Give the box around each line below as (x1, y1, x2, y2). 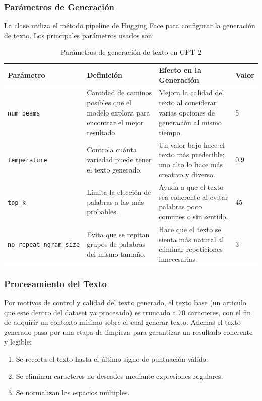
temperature (8, 157, 47, 164)
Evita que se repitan (87, 228, 150, 239)
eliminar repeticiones (159, 244, 223, 254)
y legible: (4, 336, 32, 347)
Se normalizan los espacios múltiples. (16, 387, 130, 398)
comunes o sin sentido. (159, 211, 228, 222)
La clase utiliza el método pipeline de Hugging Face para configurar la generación (4, 20, 255, 31)
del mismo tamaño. (87, 248, 146, 259)
